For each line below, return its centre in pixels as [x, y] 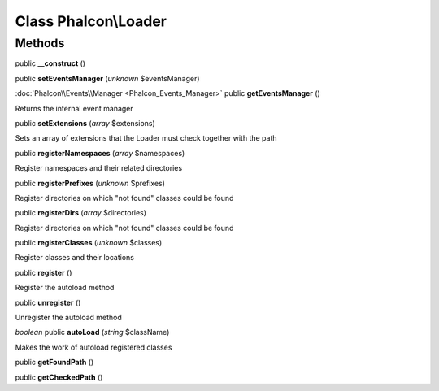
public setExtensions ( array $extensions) [85, 123]
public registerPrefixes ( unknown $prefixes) [90, 183]
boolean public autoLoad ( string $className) [92, 332]
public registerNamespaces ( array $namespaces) [100, 153]
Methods [40, 43]
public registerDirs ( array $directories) [80, 213]
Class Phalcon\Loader [91, 21]
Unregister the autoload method [68, 318]
